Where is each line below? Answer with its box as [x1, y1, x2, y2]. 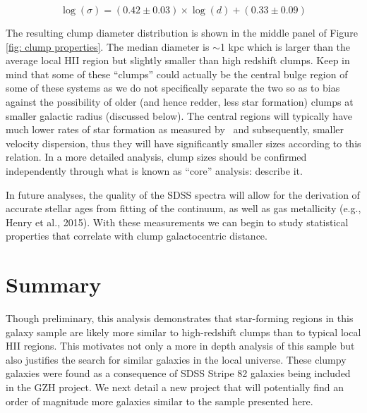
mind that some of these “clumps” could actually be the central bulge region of [6, 66, 348, 81]
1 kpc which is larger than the [219, 39, 351, 54]
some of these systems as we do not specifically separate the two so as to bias [6, 80, 340, 95]
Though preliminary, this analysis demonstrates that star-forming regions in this [6, 311, 354, 326]
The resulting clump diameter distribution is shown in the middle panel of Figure [6, 25, 358, 39]
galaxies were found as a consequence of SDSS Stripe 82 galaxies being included [6, 366, 351, 381]
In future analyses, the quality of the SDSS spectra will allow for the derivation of [6, 187, 360, 202]
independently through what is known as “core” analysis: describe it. [6, 163, 303, 178]
